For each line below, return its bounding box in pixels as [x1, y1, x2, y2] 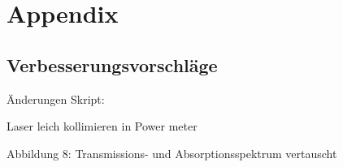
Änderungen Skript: [7, 90, 105, 107]
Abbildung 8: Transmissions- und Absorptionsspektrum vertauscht [7, 144, 337, 161]
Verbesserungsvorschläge [7, 52, 218, 77]
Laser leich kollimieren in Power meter [7, 118, 198, 135]
